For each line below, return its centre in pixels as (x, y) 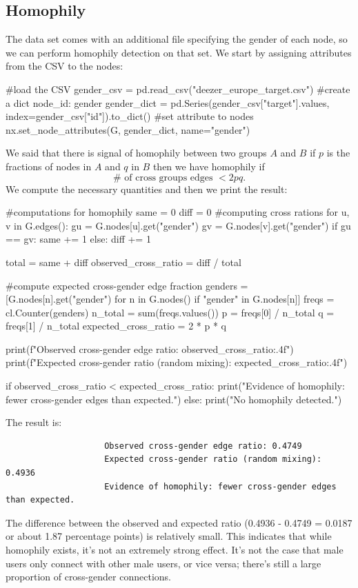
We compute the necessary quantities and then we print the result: (147, 189)
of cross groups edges (169, 178)
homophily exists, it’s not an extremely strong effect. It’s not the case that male (175, 550)
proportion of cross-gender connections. (88, 577)
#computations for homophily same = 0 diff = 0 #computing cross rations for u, (178, 212)
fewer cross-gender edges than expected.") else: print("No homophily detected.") (174, 399)
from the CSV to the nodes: (64, 66)
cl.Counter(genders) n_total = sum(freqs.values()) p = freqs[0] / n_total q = (170, 312)
